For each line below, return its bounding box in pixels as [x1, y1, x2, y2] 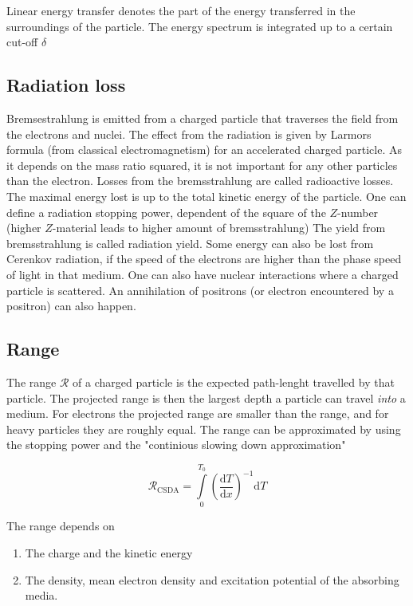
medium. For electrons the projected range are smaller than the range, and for [6, 405, 389, 422]
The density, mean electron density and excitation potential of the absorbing [25, 571, 399, 588]
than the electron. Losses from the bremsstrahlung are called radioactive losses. [6, 172, 394, 189]
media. [25, 587, 58, 604]
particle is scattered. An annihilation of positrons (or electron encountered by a [6, 281, 394, 298]
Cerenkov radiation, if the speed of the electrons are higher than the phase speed [6, 250, 402, 267]
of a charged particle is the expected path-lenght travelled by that [73, 373, 395, 390]
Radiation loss [6, 73, 126, 97]
